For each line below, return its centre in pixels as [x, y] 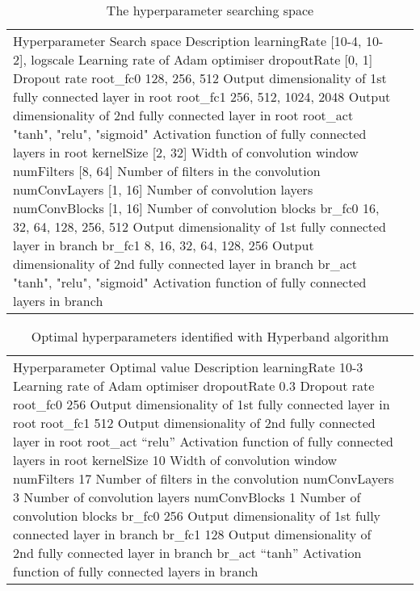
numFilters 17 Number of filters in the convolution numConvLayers [204, 478]
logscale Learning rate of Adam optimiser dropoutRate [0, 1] [202, 59]
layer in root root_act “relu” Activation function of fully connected [203, 441]
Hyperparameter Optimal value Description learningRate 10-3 [188, 367]
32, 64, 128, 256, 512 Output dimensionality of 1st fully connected [199, 226]
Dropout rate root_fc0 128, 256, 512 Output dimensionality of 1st [200, 78]
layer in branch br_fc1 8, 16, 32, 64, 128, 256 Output [164, 245]
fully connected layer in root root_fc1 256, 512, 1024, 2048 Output [202, 96]
